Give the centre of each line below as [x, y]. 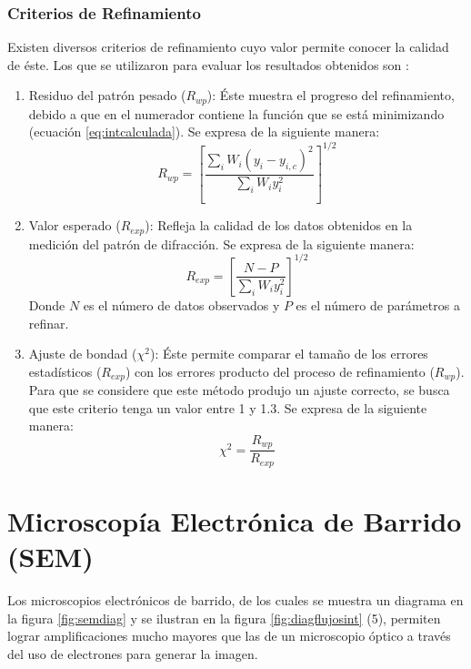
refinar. [49, 323]
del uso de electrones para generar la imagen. [133, 654]
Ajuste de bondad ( [83, 354]
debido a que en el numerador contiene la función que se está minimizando [236, 113]
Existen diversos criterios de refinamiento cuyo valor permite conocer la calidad [228, 47]
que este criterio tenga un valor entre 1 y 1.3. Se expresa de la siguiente [228, 407]
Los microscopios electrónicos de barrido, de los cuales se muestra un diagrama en [235, 600]
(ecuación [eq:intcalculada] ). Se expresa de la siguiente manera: [204, 132]
